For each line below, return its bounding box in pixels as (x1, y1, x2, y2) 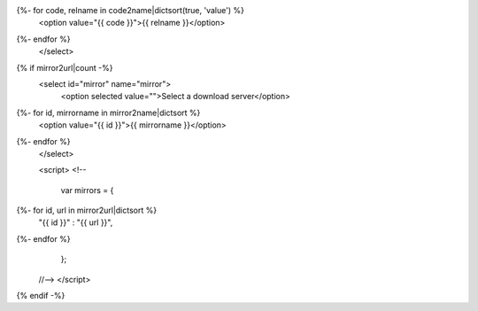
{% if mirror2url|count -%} (16, 62, 113, 73)
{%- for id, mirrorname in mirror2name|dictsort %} (16, 107, 201, 118)
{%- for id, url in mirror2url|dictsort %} (16, 205, 158, 216)
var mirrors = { (60, 184, 114, 195)
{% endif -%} (16, 291, 66, 301)
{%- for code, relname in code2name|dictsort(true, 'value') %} (16, 5, 245, 15)
